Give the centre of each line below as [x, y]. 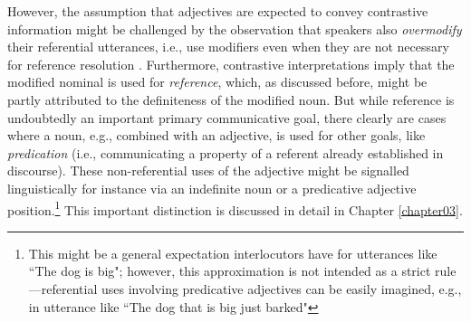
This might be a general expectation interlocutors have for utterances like [233, 253]
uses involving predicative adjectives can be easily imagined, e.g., [281, 288]
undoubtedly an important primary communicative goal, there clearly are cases [227, 117]
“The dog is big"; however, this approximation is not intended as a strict [230, 271]
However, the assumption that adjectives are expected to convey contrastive [218, 11]
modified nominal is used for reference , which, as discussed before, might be [217, 82]
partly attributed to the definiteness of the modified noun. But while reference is [231, 99]
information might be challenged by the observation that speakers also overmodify [235, 28]
